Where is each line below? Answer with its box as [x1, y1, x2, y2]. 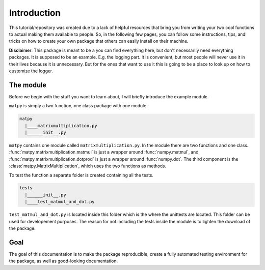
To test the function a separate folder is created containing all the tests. [9, 172, 154, 178]
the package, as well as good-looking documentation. [9, 258, 118, 264]
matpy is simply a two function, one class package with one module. [9, 103, 148, 109]
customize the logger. [9, 68, 53, 74]
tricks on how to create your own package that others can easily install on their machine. [9, 38, 188, 44]
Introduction [9, 7, 61, 18]
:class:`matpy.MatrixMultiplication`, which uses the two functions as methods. [9, 163, 166, 169]
